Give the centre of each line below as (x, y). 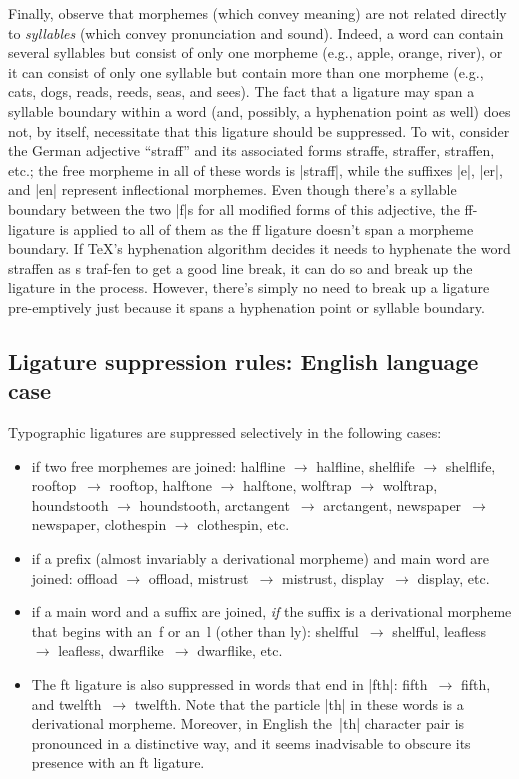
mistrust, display (333, 577)
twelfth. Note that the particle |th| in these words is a (299, 703)
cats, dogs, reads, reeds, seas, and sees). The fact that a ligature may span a (241, 91)
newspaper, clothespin (99, 524)
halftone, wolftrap (297, 485)
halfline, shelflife (365, 465)
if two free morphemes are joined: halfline (158, 465)
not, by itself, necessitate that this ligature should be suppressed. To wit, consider (259, 130)
